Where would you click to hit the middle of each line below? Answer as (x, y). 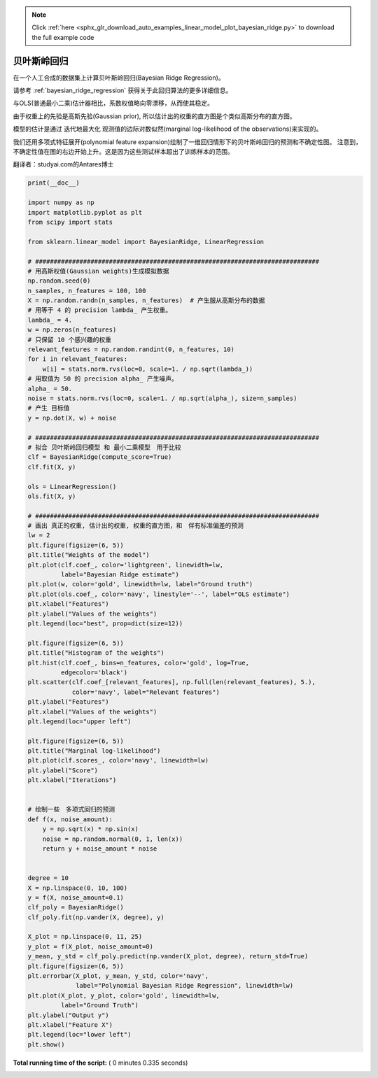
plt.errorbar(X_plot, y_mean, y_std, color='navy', (118, 976)
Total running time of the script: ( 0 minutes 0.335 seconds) (100, 1063)
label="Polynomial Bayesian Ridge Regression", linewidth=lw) (185, 986)
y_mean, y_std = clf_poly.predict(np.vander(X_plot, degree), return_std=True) (168, 956)
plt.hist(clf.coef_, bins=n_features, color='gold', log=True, (139, 662)
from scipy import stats (70, 222)
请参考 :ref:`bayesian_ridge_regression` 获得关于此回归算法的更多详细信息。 (122, 90)
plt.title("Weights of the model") (89, 555)
